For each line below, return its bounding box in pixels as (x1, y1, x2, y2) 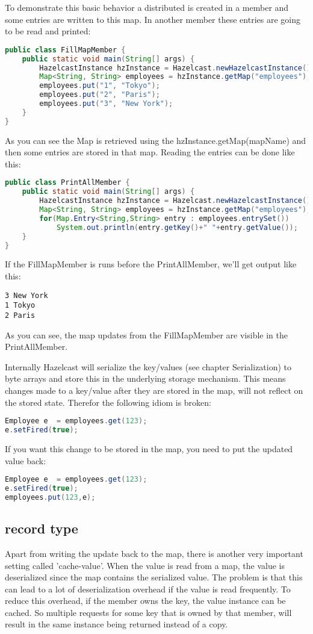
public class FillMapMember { (5, 45, 126, 54)
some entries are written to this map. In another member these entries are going (5, 13, 300, 25)
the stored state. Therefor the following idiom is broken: (5, 396, 211, 408)
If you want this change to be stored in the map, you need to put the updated (5, 442, 293, 455)
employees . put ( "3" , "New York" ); (39, 99, 173, 108)
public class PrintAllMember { (5, 178, 130, 187)
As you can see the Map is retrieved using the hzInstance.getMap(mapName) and (5, 134, 306, 146)
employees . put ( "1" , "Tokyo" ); (39, 81, 160, 90)
